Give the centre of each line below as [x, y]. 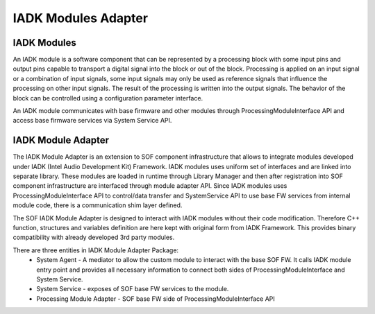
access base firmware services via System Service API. [92, 121]
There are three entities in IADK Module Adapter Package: [96, 250]
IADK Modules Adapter [81, 18]
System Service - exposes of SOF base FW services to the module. [133, 289]
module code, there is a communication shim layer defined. [98, 205]
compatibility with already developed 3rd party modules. [94, 237]
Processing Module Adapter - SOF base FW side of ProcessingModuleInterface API [156, 299]
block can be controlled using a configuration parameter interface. [108, 98]
